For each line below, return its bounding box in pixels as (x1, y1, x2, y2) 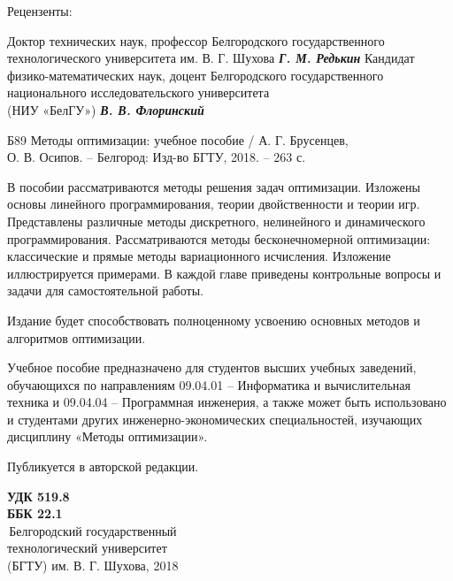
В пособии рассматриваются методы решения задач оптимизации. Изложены (7, 177, 420, 195)
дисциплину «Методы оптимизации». (7, 427, 208, 446)
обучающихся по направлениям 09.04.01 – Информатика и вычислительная (7, 375, 411, 394)
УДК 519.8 (7, 486, 70, 505)
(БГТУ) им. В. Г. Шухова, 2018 (7, 556, 179, 575)
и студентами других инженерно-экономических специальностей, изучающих (7, 409, 423, 428)
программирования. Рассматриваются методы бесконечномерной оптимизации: (7, 229, 431, 248)
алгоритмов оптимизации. (7, 328, 146, 347)
